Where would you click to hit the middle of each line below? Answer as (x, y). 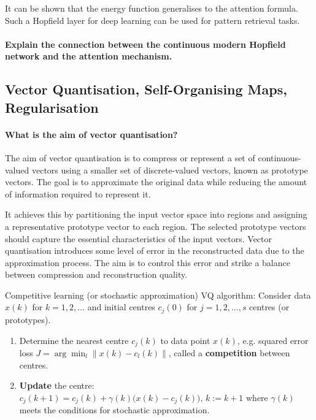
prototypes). (28, 319)
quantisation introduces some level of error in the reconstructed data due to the (155, 250)
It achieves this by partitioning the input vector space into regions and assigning (156, 214)
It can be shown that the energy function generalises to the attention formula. (152, 8)
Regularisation (52, 107)
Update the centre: (57, 385)
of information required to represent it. (78, 193)
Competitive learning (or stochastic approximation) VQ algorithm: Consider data (158, 295)
